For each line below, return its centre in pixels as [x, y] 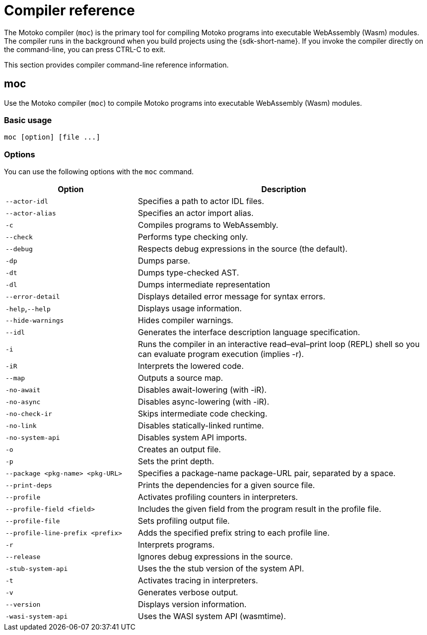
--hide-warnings [35, 320]
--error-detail [33, 296]
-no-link [21, 425]
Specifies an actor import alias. [196, 213]
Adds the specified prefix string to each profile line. [234, 533]
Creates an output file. [179, 450]
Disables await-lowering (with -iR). [202, 390]
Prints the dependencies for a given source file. [226, 485]
